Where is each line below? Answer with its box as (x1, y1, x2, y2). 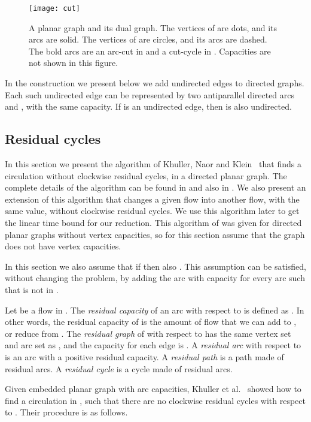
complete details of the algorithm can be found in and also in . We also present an (5, 181, 306, 194)
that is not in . (5, 283, 59, 296)
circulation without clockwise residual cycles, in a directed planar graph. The (5, 169, 287, 182)
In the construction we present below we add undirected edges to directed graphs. (5, 77, 304, 89)
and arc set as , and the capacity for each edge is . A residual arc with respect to (5, 339, 301, 351)
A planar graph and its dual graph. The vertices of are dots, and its (29, 21, 278, 34)
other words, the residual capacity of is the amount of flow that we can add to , (5, 315, 297, 328)
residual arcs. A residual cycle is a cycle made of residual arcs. (5, 362, 233, 375)
